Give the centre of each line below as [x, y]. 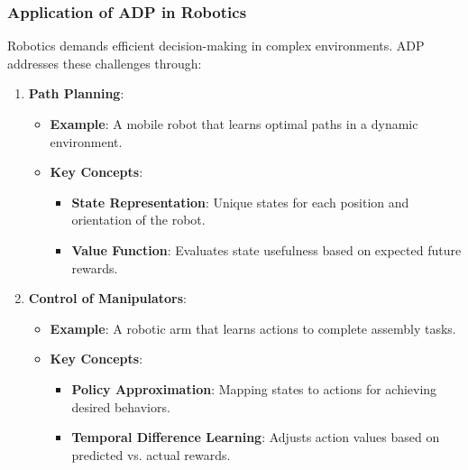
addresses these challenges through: [105, 63]
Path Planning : [76, 93]
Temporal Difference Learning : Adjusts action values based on [256, 437]
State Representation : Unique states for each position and [240, 202]
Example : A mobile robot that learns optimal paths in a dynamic [234, 124]
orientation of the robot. [138, 220]
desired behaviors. [121, 406]
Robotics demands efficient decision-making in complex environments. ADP [216, 46]
